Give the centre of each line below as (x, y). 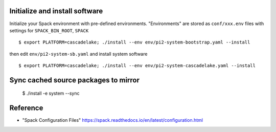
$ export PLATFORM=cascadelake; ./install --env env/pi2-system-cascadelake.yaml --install (137, 66)
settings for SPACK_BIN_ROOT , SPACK (49, 30)
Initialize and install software (56, 11)
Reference (26, 108)
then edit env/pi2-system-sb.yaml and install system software (78, 54)
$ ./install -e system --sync (51, 93)
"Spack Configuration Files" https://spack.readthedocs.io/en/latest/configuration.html (112, 120)
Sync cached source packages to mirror (75, 80)
